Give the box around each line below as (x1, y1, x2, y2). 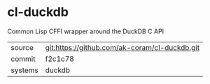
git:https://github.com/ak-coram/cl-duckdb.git (45, 42, 200, 52)
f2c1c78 (45, 53, 75, 63)
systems (10, 65, 38, 75)
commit (10, 53, 36, 63)
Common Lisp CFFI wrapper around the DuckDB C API (7, 27, 164, 35)
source (10, 42, 34, 52)
